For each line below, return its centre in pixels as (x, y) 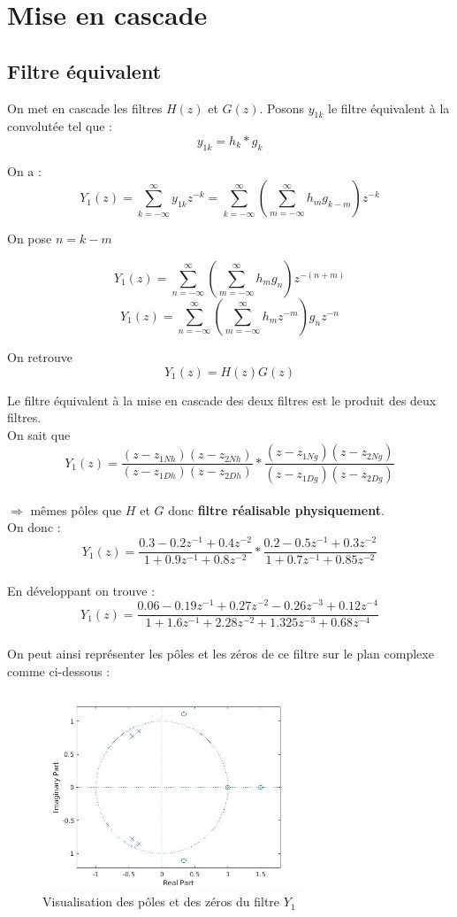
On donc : (34, 527)
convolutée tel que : (60, 126)
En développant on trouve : (81, 590)
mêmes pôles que (76, 509)
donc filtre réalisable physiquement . (276, 509)
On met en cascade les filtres (85, 108)
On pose (30, 239)
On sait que (39, 434)
